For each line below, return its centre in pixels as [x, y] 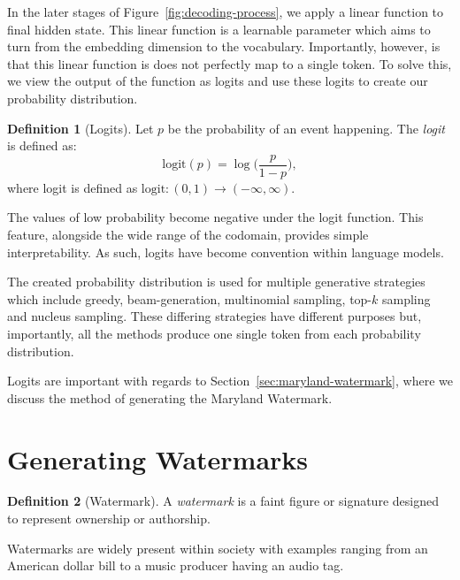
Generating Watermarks [158, 458]
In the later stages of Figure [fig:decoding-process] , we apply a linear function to [226, 11]
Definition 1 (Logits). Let [80, 128]
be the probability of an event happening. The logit [306, 128]
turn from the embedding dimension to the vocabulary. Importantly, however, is [224, 46]
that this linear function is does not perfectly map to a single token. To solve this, [230, 63]
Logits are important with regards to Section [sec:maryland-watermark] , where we [230, 381]
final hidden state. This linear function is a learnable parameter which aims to [219, 29]
